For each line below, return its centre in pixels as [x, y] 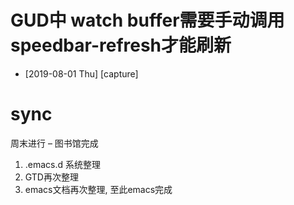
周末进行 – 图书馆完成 [54, 143]
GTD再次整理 [51, 177]
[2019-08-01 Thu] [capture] [81, 73]
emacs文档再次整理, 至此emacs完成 [98, 189]
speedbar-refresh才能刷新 [121, 45]
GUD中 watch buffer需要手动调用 [147, 20]
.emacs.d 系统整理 [63, 164]
